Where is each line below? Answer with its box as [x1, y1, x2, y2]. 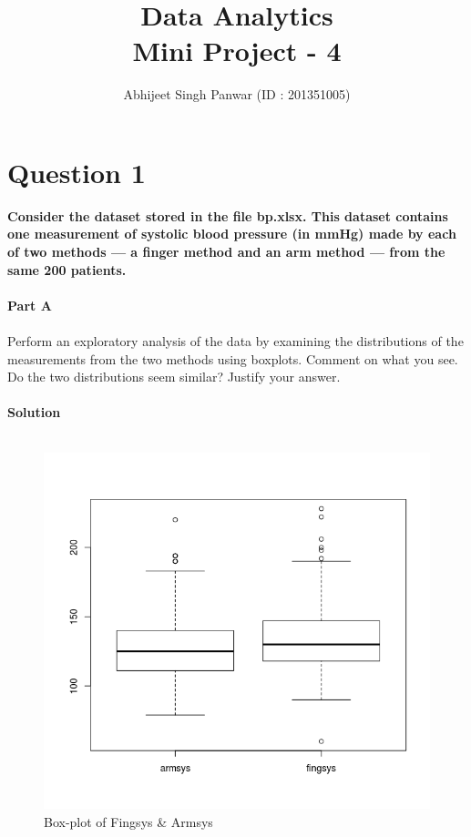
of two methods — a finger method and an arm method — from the [7, 242, 445, 261]
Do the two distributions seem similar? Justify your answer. [7, 367, 341, 386]
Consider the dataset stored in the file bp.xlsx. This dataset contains [7, 206, 448, 225]
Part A [7, 295, 52, 314]
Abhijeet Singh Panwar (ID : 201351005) [123, 85, 351, 104]
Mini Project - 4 [132, 32, 342, 69]
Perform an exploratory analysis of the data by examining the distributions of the [7, 332, 464, 350]
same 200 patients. [7, 260, 127, 279]
